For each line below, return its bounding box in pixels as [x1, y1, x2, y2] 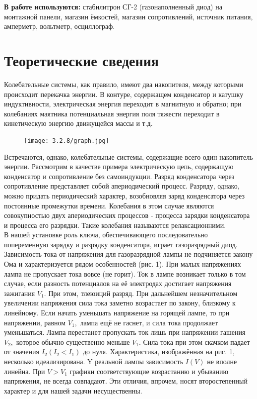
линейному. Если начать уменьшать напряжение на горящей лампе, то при [4, 307, 230, 318]
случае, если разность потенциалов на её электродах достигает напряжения [4, 278, 232, 289]
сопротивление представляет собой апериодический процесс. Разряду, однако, [4, 181, 240, 191]
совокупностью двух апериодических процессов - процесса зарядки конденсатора [4, 210, 250, 220]
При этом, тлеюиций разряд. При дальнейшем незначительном [48, 288, 238, 298]
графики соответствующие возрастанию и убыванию [69, 366, 228, 376]
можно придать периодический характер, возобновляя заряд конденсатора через [4, 190, 245, 200]
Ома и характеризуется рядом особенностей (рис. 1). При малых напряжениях [4, 259, 241, 269]
